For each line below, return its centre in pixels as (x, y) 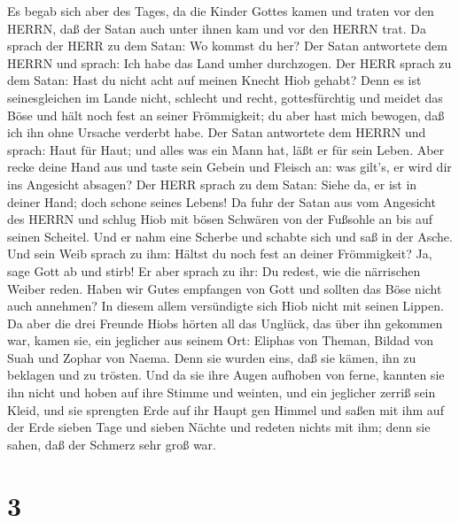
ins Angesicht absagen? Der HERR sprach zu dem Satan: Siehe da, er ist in (212, 184)
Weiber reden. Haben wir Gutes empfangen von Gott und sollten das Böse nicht (225, 288)
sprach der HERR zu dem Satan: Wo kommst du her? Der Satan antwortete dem (227, 46)
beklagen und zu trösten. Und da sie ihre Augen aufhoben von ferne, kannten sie (226, 375)
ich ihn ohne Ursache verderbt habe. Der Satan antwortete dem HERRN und (217, 132)
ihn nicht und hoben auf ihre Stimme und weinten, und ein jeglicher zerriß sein (222, 392)
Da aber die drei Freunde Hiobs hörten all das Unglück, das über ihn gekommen (225, 323)
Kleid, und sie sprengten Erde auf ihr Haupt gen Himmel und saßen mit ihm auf (226, 409)
